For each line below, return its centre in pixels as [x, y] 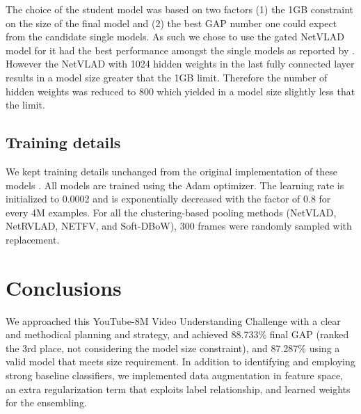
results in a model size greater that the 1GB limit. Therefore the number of [167, 77]
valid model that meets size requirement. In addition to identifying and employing [180, 361]
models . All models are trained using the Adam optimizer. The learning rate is [175, 185]
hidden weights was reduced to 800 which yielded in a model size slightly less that [180, 91]
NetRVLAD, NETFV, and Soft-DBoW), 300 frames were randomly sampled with [179, 226]
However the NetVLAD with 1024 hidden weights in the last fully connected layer [180, 64]
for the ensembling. [46, 403]
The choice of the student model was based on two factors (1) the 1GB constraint [180, 9]
